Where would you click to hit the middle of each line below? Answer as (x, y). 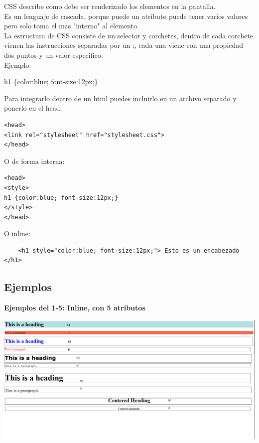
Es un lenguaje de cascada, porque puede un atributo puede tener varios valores (126, 16)
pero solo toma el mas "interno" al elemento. (71, 26)
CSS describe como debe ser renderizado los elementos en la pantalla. (110, 6)
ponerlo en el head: (33, 108)
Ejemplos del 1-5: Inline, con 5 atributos (75, 308)
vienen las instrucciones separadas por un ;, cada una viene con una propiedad (124, 45)
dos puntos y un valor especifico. (54, 55)
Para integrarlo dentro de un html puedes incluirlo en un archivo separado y (120, 98)
